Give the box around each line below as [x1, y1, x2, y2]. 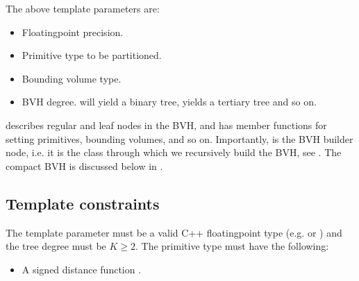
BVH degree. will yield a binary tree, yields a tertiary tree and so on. [22, 94, 317, 109]
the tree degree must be [6, 239, 106, 253]
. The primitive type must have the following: [135, 239, 329, 253]
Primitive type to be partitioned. [22, 48, 162, 62]
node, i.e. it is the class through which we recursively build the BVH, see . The [6, 145, 342, 160]
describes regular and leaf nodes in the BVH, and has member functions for [6, 117, 327, 132]
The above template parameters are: [6, 1, 160, 15]
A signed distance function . [22, 262, 142, 276]
